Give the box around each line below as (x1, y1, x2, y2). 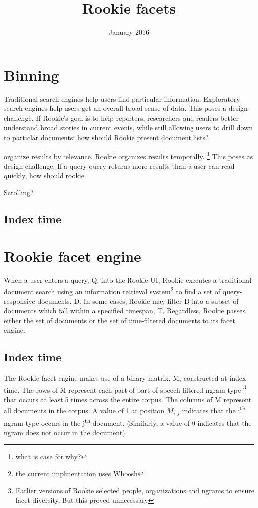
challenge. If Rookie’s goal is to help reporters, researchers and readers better (4, 112, 239, 123)
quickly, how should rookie (4, 170, 84, 181)
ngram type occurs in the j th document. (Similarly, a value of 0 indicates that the (4, 416, 252, 428)
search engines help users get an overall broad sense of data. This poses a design (4, 103, 248, 113)
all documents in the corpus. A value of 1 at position (4, 406, 165, 416)
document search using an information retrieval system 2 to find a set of (4, 285, 221, 296)
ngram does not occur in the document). (4, 427, 127, 437)
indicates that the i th (182, 404, 246, 416)
